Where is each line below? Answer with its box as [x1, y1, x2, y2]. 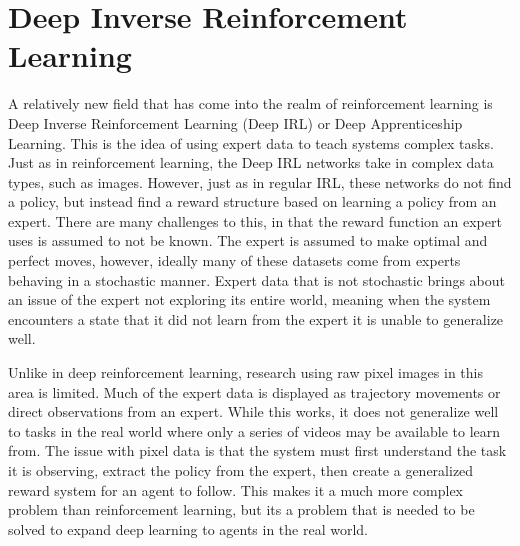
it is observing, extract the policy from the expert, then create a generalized [8, 460, 474, 480]
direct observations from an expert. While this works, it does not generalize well [8, 401, 499, 422]
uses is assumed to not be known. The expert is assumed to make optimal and [8, 230, 488, 251]
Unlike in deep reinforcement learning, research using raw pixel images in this [8, 362, 483, 383]
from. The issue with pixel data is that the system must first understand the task [8, 440, 507, 461]
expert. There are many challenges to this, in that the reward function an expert [8, 210, 502, 231]
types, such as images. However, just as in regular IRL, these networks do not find [8, 171, 512, 192]
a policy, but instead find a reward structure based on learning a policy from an [8, 191, 497, 212]
